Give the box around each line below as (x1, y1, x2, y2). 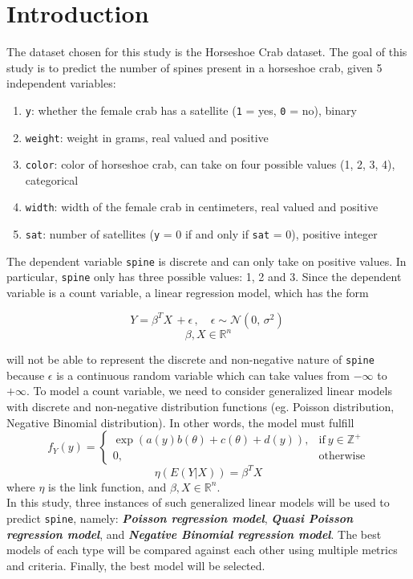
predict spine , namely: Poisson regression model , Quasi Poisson (6, 509, 354, 526)
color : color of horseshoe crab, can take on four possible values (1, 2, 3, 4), (25, 156, 395, 173)
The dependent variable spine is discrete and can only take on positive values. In (6, 252, 407, 269)
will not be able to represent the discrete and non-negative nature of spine (6, 351, 375, 368)
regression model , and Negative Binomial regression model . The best (6, 525, 382, 542)
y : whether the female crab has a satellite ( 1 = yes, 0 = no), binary (25, 101, 357, 118)
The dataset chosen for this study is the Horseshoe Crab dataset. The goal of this (6, 43, 407, 60)
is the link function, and (48, 478, 167, 495)
